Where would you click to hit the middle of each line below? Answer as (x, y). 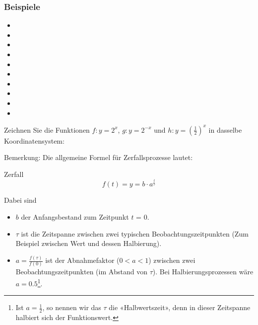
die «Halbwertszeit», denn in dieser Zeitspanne (180, 307)
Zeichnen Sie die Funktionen (47, 129)
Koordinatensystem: (34, 140)
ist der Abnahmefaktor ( (82, 260)
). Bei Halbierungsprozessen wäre (203, 272)
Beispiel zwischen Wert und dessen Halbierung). (89, 243)
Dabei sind (20, 200)
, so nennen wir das (72, 307)
